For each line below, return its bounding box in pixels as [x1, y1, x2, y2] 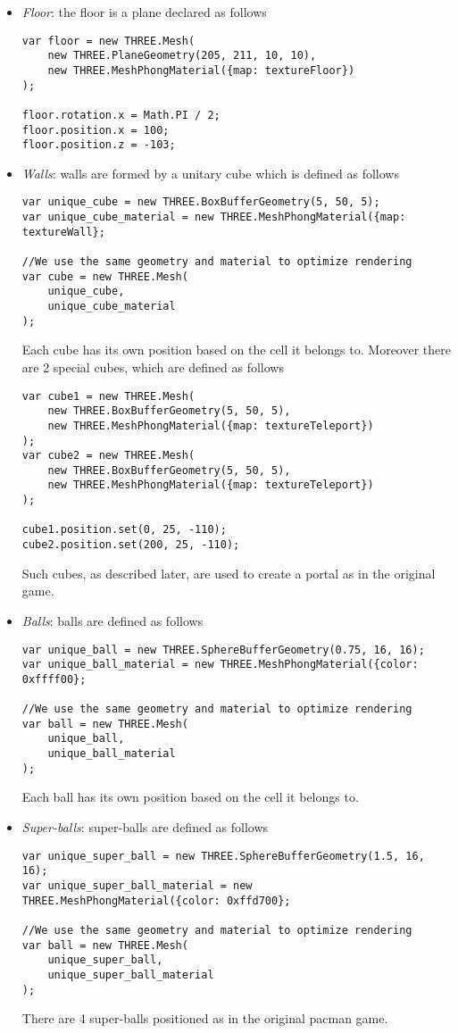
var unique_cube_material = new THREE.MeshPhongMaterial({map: [21, 211, 406, 224]
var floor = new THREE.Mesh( [21, 34, 196, 47]
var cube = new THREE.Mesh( [21, 270, 188, 283]
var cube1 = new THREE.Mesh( [21, 389, 196, 403]
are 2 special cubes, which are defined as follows [21, 357, 284, 376]
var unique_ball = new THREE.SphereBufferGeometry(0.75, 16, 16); [21, 643, 425, 656]
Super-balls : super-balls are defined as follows [21, 818, 269, 837]
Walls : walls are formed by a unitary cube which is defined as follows [21, 163, 399, 182]
